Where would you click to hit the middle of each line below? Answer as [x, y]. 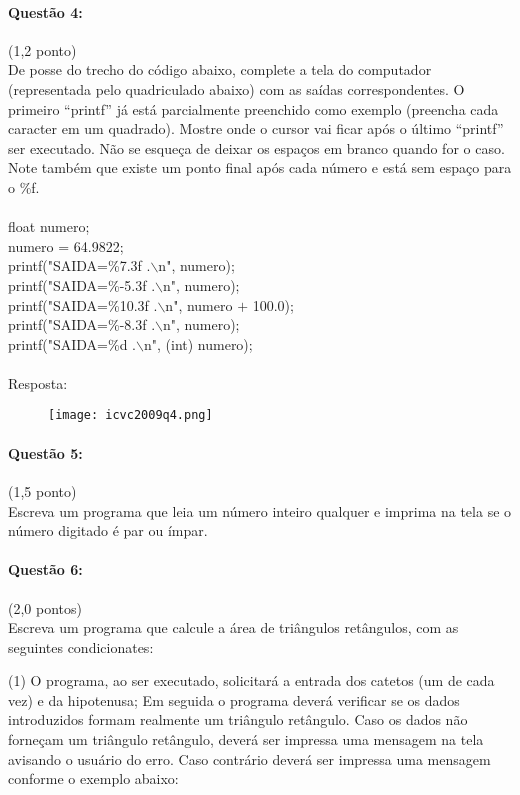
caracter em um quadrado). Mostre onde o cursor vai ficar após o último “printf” [256, 128]
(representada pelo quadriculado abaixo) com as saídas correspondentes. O [236, 88]
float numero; [49, 226]
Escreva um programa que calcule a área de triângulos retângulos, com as [233, 627]
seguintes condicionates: [81, 646]
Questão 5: [45, 452]
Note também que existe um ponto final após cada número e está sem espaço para [260, 167]
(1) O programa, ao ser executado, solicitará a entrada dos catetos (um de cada [251, 680]
